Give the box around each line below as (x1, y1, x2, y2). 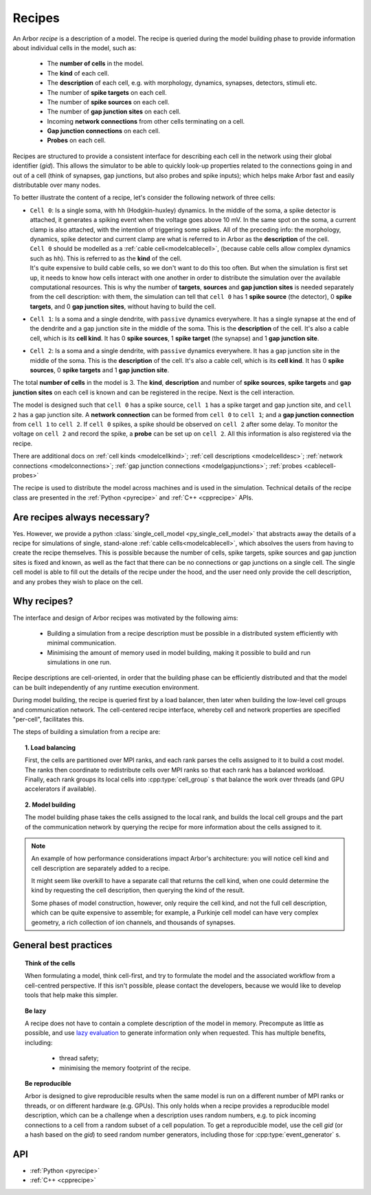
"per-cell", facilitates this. (12, 715, 85, 724)
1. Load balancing (25, 743, 76, 752)
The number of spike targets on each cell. (47, 88, 168, 96)
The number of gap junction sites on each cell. (47, 107, 181, 116)
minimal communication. (47, 639, 117, 647)
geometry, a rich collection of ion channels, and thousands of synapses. (31, 918, 236, 926)
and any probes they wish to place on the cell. (12, 577, 144, 585)
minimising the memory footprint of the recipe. (59, 1064, 192, 1072)
